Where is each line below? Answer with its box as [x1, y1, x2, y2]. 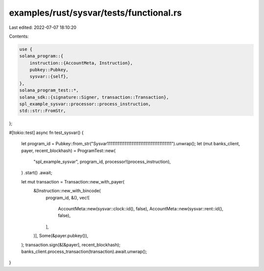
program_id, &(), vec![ [45, 195, 90, 201]
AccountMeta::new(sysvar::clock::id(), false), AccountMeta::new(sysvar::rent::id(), [58, 205, 223, 211]
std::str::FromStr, [19, 108, 66, 113]
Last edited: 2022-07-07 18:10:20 [9, 24, 77, 30]
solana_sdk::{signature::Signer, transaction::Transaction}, [19, 94, 169, 100]
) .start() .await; [21, 170, 52, 176]
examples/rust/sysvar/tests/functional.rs [9, 7, 182, 18]
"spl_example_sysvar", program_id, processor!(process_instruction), [33, 158, 171, 164]
